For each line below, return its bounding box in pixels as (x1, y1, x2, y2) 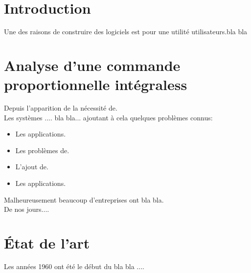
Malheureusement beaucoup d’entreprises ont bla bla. (4, 194, 164, 205)
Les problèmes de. (15, 145, 69, 155)
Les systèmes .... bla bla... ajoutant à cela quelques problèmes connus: (4, 112, 213, 122)
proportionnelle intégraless (4, 74, 187, 94)
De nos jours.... (4, 204, 49, 214)
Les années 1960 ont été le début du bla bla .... (4, 261, 144, 271)
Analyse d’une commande (4, 55, 181, 75)
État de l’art (4, 232, 90, 252)
